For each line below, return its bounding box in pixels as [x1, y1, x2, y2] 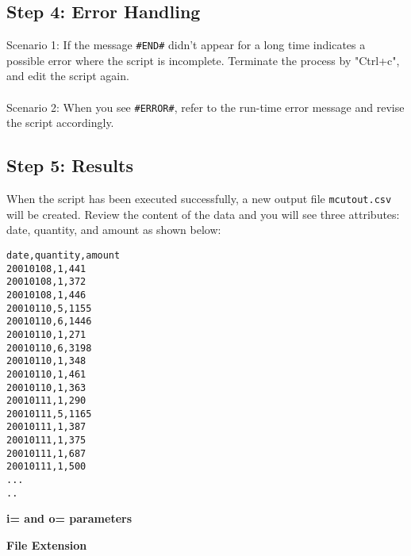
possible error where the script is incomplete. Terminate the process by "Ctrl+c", [6, 52, 400, 68]
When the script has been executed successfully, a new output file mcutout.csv [6, 190, 392, 207]
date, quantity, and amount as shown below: [6, 221, 221, 238]
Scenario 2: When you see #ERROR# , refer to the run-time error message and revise [6, 98, 405, 115]
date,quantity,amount [6, 249, 121, 261]
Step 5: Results [6, 153, 133, 178]
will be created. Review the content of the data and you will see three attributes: [6, 205, 400, 222]
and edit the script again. [6, 67, 129, 84]
